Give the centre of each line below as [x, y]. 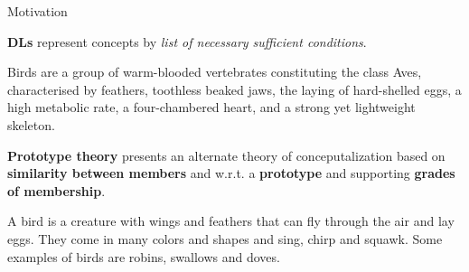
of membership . [56, 190]
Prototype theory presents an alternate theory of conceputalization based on [226, 155]
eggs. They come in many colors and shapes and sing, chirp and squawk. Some [225, 238]
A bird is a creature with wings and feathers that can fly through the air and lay [231, 221]
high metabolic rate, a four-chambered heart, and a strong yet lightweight [211, 107]
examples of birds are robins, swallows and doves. [144, 256]
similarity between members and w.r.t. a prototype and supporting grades [231, 173]
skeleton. [31, 124]
